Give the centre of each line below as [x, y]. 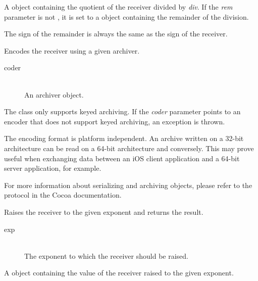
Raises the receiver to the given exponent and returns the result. [104, 212]
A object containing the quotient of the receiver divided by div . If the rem [118, 7]
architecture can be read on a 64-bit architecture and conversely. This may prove [129, 148]
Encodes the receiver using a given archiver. [72, 50]
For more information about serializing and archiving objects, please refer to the [128, 185]
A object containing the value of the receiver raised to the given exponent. [119, 273]
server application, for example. [53, 168]
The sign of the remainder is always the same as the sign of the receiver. [116, 34]
